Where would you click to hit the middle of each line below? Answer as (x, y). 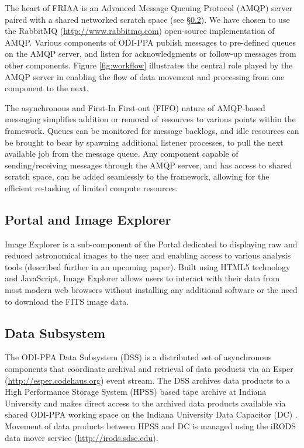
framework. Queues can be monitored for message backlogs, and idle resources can (152, 130)
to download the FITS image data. (67, 301)
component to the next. (47, 88)
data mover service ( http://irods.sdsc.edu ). (82, 437)
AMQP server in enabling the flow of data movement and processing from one (145, 76)
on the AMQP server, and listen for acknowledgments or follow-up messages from (151, 54)
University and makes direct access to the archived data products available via (145, 403)
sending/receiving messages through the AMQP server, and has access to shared (148, 165)
